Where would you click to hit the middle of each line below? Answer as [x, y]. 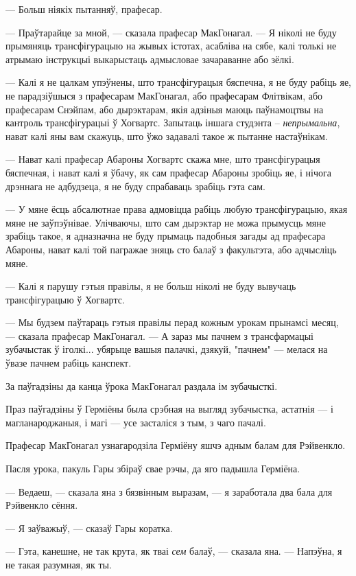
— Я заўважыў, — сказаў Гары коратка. [89, 528]
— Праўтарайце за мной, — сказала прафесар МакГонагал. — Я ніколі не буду [171, 32]
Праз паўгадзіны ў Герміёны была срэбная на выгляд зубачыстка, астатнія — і [169, 409]
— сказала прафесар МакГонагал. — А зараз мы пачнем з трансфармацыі [159, 335]
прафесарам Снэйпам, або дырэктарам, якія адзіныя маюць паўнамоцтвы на [165, 109]
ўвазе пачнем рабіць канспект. [69, 363]
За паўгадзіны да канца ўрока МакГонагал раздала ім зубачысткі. [142, 385]
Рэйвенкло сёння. [42, 505]
